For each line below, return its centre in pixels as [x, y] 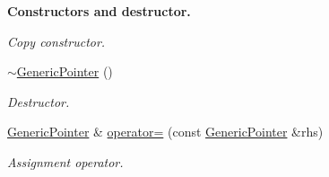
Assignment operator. [65, 161]
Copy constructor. [56, 41]
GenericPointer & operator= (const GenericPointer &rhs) [165, 132]
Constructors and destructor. [99, 11]
